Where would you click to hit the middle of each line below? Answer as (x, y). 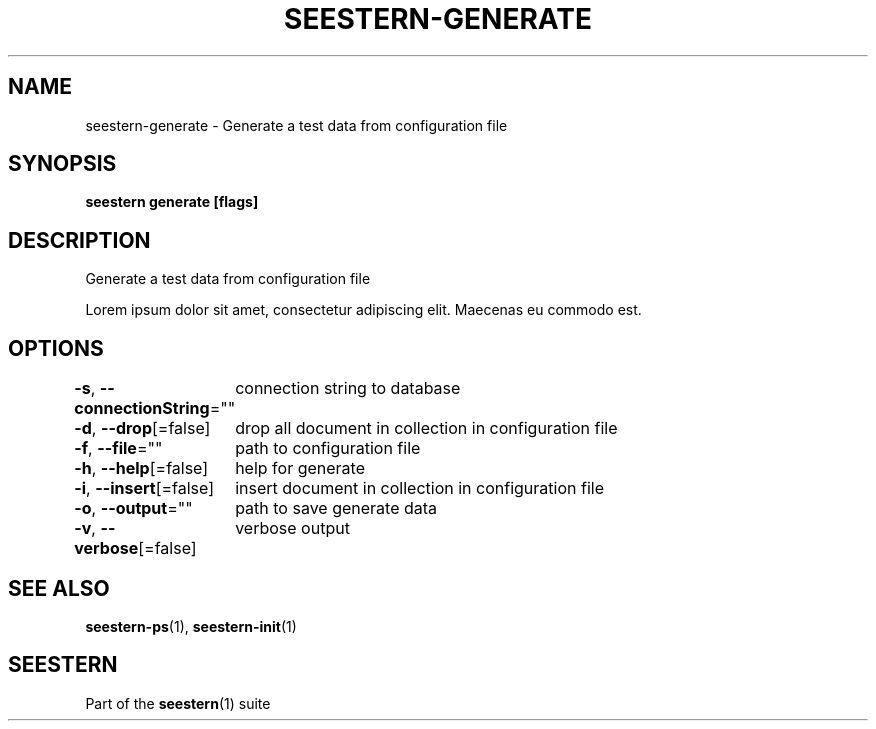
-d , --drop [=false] (142, 428)
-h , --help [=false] (141, 468)
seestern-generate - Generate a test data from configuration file (296, 125)
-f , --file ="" (118, 448)
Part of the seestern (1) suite (178, 703)
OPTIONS (56, 348)
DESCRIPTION (79, 240)
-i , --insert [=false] (144, 488)
